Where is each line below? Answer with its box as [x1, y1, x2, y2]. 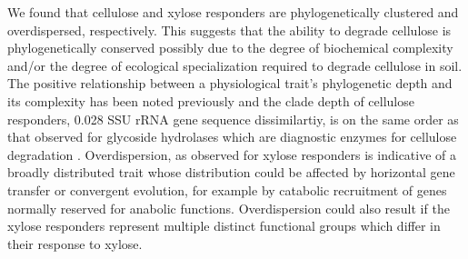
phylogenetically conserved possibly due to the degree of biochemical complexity [7, 38, 453, 57]
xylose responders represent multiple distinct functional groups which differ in [7, 216, 441, 235]
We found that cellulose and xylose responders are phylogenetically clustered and [7, 3, 459, 21]
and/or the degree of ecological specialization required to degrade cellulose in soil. [7, 55, 463, 75]
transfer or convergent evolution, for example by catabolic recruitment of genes [7, 180, 447, 199]
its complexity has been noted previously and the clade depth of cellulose [7, 91, 414, 110]
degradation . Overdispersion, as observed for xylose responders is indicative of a [7, 144, 457, 164]
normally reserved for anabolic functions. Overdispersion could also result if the [7, 198, 450, 217]
